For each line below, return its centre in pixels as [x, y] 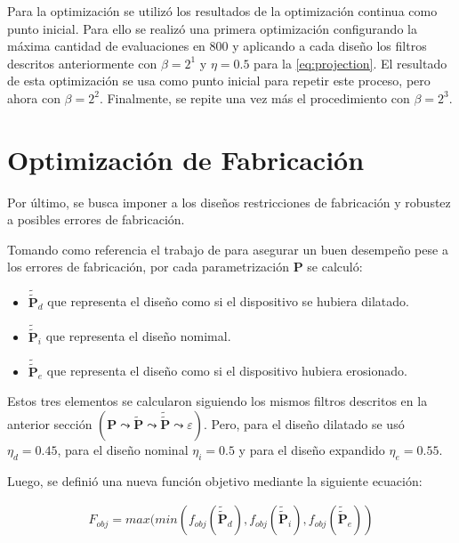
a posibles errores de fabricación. [96, 219]
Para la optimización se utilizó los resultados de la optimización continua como [222, 11]
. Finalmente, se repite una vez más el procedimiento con [254, 97]
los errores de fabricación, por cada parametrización [148, 267]
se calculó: [335, 267]
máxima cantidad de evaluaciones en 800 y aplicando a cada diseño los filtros [217, 46]
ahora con [34, 97]
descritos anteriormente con [82, 63]
